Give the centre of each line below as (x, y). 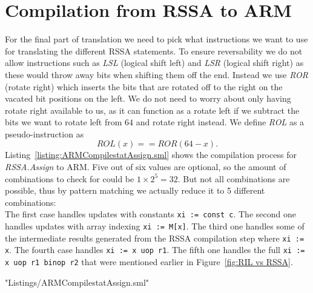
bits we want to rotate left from (64, 122)
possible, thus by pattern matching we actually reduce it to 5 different (135, 190)
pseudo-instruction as (44, 133)
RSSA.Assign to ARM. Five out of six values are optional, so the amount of (146, 167)
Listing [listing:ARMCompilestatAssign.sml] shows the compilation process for (151, 155)
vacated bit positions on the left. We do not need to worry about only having (148, 98)
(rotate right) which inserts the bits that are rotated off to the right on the (144, 86)
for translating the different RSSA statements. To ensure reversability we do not (154, 51)
